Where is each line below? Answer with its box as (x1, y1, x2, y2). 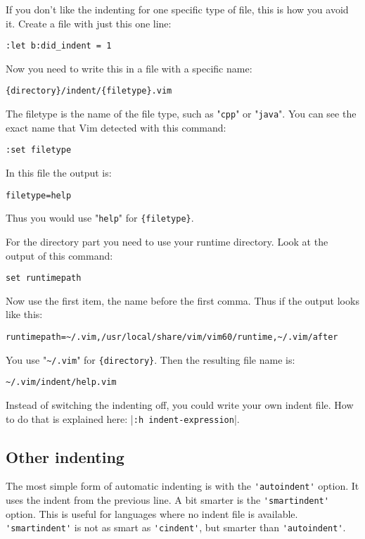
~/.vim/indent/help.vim (6, 377, 117, 388)
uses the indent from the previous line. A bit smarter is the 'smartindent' (6, 493, 329, 507)
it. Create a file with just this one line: (6, 15, 172, 30)
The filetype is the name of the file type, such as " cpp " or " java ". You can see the (6, 106, 357, 121)
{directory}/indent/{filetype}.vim (6, 86, 172, 96)
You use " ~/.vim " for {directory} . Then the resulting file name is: (6, 352, 295, 367)
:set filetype (6, 145, 72, 156)
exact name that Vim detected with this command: (6, 120, 226, 134)
